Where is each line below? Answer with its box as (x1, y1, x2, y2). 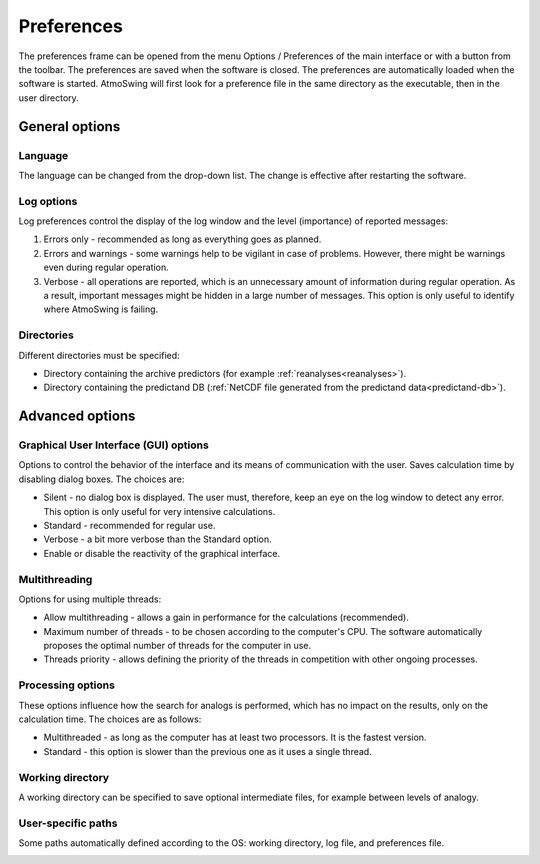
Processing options (18, 678, 115, 692)
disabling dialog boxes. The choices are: (18, 473, 185, 485)
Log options (18, 194, 78, 208)
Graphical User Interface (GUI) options (18, 438, 209, 452)
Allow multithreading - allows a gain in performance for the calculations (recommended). (43, 611, 409, 624)
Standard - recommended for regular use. (43, 520, 216, 531)
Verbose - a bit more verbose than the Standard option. (43, 533, 272, 545)
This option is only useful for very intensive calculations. (43, 505, 276, 517)
